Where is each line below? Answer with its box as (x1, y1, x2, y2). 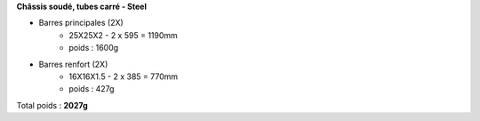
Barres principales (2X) (38, 18, 124, 28)
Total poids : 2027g (16, 100, 88, 110)
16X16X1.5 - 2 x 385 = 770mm (68, 71, 179, 82)
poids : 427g (68, 84, 115, 94)
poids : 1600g (68, 43, 119, 53)
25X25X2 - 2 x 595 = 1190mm (68, 29, 178, 40)
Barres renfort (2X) (38, 59, 108, 69)
